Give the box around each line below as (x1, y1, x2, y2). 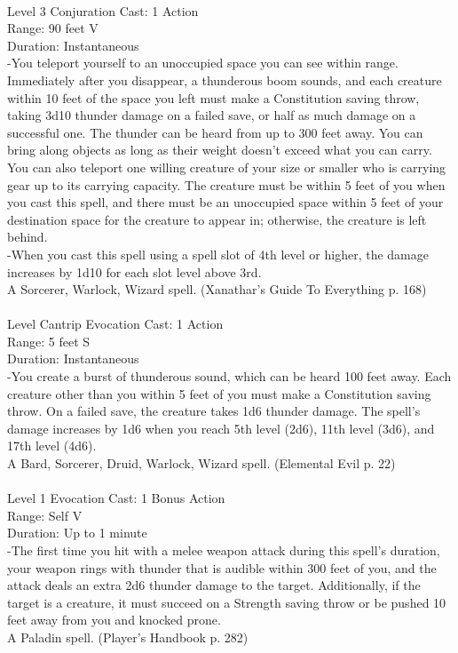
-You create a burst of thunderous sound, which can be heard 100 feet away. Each (7, 367, 452, 386)
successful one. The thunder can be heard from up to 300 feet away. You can (7, 123, 423, 141)
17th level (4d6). (7, 436, 97, 455)
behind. (7, 227, 48, 246)
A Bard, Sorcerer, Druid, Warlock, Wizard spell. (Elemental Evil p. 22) (7, 454, 396, 473)
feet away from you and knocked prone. (7, 610, 221, 629)
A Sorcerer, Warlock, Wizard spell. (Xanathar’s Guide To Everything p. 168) (7, 280, 427, 299)
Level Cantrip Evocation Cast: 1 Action (7, 315, 224, 333)
